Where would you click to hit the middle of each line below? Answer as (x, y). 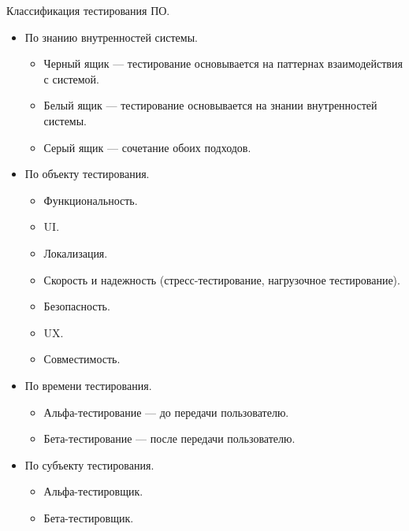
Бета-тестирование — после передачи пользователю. (169, 438)
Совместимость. (82, 359)
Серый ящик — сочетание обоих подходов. (147, 147)
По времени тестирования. (88, 385)
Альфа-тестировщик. (93, 491)
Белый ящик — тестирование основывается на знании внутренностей (210, 105)
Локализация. (76, 253)
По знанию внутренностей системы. (111, 37)
